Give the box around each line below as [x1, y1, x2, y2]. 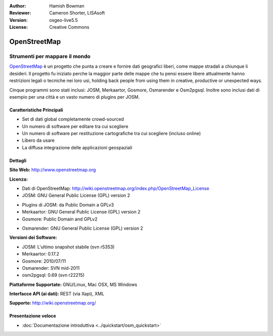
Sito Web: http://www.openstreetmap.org [9, 167, 96, 173]
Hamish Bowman [49, 3, 84, 9]
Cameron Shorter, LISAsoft [49, 10, 105, 16]
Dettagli [9, 157, 27, 163]
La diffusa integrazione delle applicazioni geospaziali [22, 144, 132, 150]
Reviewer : [9, 10, 31, 16]
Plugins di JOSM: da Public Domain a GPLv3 [22, 201, 114, 207]
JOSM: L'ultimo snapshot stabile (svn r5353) [22, 243, 115, 250]
